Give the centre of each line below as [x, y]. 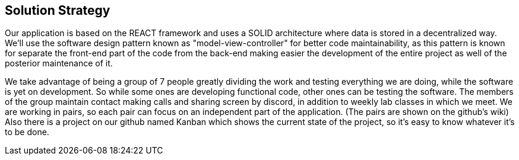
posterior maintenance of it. [59, 63]
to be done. [27, 132]
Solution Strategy [58, 10]
